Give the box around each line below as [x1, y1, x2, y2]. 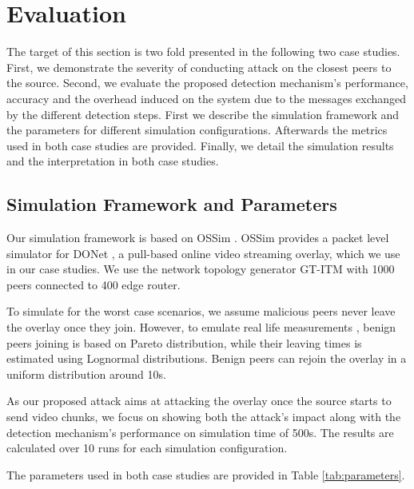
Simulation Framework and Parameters [6, 192, 337, 217]
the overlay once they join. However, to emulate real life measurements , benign [6, 319, 396, 336]
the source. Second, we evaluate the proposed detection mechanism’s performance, [6, 74, 408, 91]
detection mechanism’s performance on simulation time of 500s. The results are [6, 423, 394, 440]
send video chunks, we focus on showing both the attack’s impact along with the [6, 408, 401, 425]
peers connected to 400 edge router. [6, 276, 181, 292]
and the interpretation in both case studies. [6, 153, 219, 169]
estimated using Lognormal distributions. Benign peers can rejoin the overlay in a [6, 350, 407, 367]
